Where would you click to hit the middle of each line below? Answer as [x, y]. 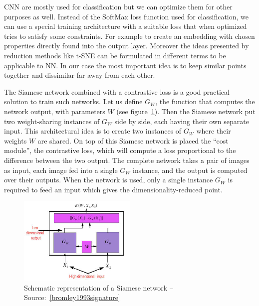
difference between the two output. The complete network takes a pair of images [127, 160]
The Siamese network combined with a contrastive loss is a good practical [117, 91]
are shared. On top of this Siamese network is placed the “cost [133, 140]
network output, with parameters [55, 111]
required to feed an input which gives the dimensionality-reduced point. [113, 189]
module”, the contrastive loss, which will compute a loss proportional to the [120, 150]
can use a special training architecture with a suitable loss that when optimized [126, 26]
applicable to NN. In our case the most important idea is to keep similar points [125, 65]
